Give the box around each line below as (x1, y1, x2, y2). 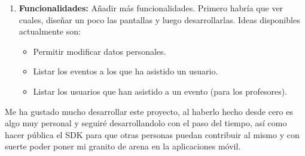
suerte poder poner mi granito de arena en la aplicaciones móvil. (5, 140, 241, 152)
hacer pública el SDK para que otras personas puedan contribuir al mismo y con (5, 128, 300, 141)
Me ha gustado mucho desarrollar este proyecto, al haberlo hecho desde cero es (5, 105, 294, 117)
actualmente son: (19, 25, 81, 38)
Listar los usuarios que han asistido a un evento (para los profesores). (33, 85, 288, 97)
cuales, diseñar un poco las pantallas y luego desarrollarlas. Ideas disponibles (19, 13, 300, 26)
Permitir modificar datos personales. (33, 45, 166, 57)
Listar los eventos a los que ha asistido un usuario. (33, 65, 218, 77)
